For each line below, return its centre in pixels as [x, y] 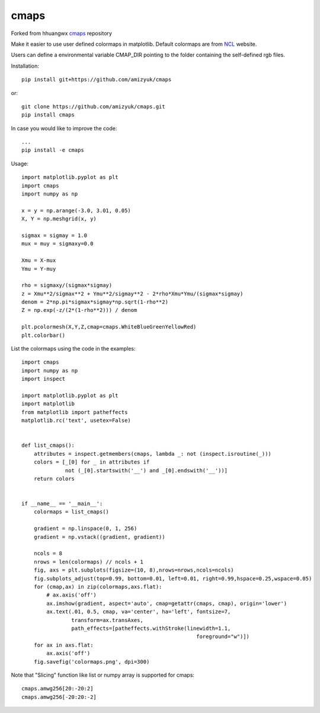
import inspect [44, 379]
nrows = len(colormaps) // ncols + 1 [88, 562]
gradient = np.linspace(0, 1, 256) [85, 529]
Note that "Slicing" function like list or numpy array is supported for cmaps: [103, 675]
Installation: [25, 66]
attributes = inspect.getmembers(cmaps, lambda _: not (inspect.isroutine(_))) [153, 454]
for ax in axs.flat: [63, 645]
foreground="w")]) [223, 637]
